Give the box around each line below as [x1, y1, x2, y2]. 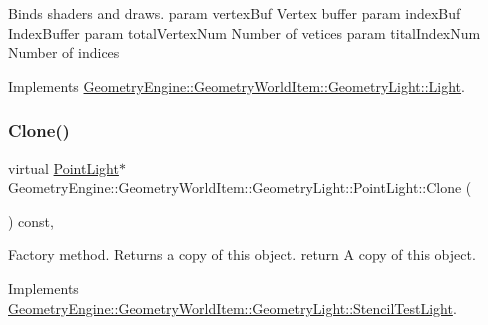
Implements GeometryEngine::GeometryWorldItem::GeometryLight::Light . [8, 75, 465, 96]
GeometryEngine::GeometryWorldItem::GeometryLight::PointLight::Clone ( [8, 177, 472, 198]
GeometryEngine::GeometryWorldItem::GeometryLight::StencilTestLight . [8, 297, 457, 318]
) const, [8, 210, 54, 231]
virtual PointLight [8, 157, 119, 178]
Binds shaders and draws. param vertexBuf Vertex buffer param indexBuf [8, 3, 461, 23]
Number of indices [8, 42, 120, 63]
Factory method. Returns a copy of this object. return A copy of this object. [8, 244, 476, 265]
